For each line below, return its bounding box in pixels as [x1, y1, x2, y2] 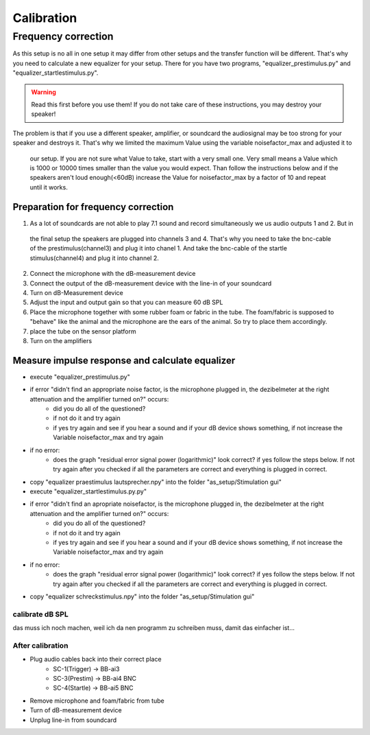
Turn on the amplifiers [29, 336, 92, 345]
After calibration [12, 640, 69, 650]
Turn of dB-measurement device [29, 706, 123, 714]
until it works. [29, 183, 68, 191]
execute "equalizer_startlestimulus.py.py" [29, 487, 147, 495]
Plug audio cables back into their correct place [29, 655, 162, 664]
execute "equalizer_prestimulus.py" [29, 373, 130, 381]
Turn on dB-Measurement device [29, 288, 123, 296]
